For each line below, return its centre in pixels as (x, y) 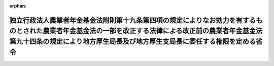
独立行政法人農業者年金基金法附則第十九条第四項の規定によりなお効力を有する (133, 20)
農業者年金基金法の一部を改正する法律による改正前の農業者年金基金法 (152, 31)
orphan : (18, 6)
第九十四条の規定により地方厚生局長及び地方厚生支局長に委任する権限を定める (133, 41)
